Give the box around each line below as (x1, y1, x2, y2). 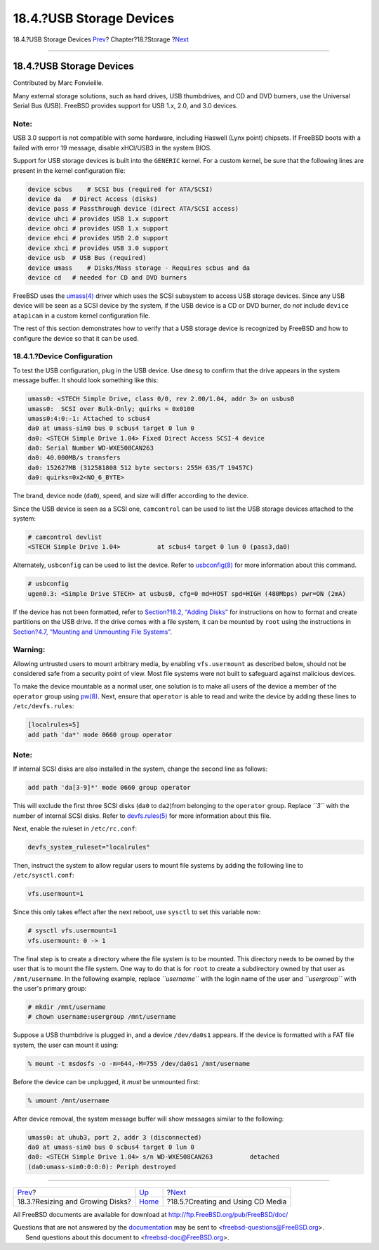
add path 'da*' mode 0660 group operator (27, 731, 173, 738)
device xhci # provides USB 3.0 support (27, 244, 168, 252)
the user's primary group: (13, 984, 87, 992)
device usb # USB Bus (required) (27, 254, 147, 262)
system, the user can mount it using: (13, 1041, 119, 1049)
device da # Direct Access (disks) (27, 195, 158, 203)
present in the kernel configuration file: (13, 166, 126, 175)
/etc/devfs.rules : (13, 702, 74, 710)
